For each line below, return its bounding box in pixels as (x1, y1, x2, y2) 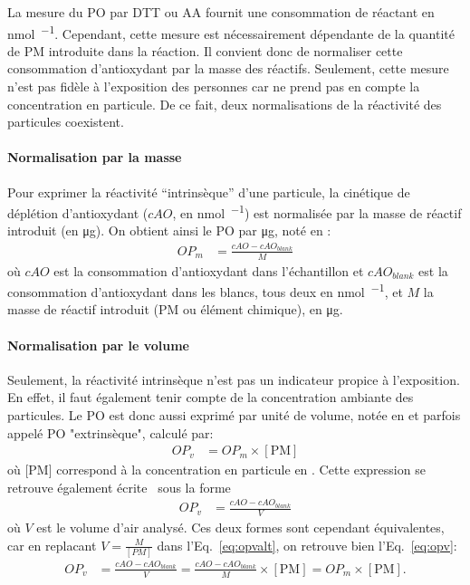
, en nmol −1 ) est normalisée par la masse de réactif (172, 201, 462, 222)
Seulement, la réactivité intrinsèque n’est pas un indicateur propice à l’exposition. (7, 369, 460, 388)
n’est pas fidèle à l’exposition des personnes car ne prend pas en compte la (7, 77, 420, 96)
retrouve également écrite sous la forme (7, 477, 231, 496)
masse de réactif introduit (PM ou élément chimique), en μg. (7, 300, 343, 319)
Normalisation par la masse (7, 148, 182, 167)
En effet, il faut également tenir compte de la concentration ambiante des (7, 388, 414, 407)
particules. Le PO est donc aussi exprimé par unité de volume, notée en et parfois (7, 406, 461, 425)
